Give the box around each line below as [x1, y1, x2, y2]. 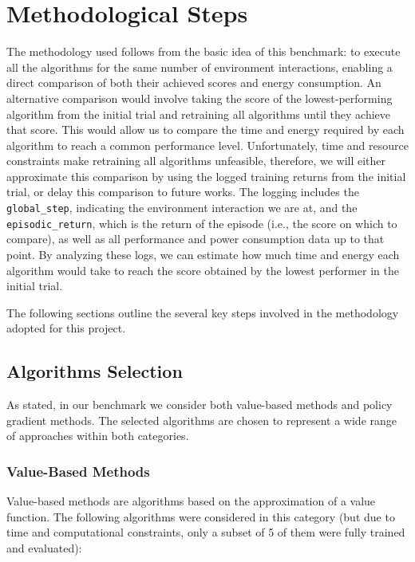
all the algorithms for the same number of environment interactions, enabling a [6, 58, 393, 75]
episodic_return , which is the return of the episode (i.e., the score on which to [6, 214, 397, 231]
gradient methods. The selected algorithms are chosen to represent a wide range [6, 411, 397, 428]
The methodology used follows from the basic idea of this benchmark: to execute [6, 43, 401, 60]
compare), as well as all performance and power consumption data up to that [6, 230, 385, 247]
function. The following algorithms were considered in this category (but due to [6, 508, 395, 525]
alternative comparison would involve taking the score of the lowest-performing [6, 89, 393, 106]
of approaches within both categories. [6, 427, 189, 444]
